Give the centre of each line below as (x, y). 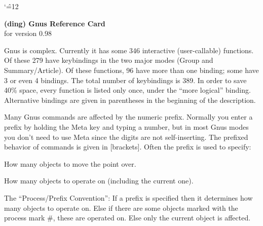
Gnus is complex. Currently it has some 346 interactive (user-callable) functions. (129, 50)
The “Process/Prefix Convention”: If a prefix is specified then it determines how (128, 197)
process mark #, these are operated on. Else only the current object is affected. (127, 218)
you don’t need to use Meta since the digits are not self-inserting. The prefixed (126, 137)
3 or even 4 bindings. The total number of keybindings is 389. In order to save (125, 80)
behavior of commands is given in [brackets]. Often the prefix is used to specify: (128, 147)
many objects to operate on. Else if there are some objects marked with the (121, 208)
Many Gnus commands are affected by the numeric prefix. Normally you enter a (128, 117)
